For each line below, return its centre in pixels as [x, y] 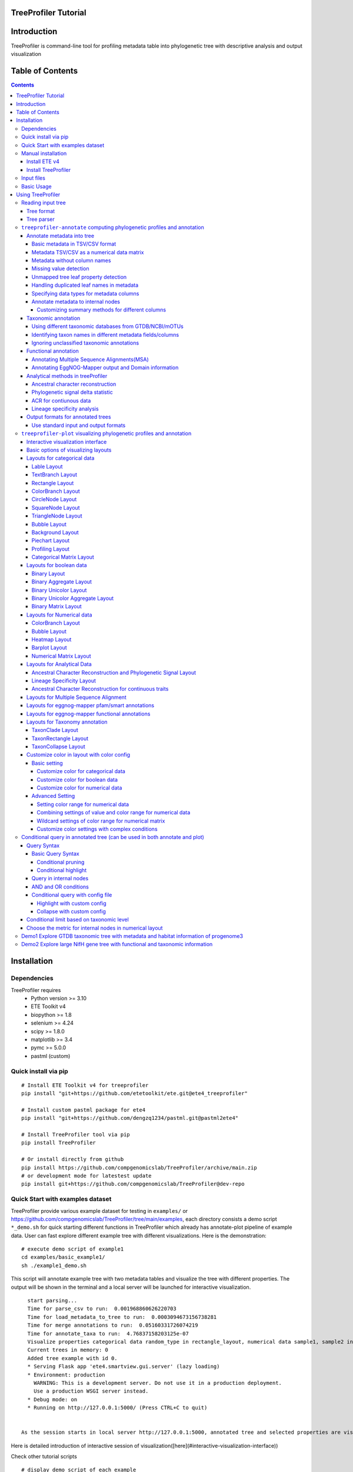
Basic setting [47, 763]
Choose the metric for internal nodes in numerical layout [95, 928]
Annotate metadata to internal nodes [76, 301]
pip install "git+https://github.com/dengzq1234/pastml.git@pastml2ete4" [130, 1118]
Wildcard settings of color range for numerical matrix [101, 821]
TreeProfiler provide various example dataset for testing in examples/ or [99, 1211]
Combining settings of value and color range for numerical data [114, 813]
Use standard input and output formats [79, 425]
